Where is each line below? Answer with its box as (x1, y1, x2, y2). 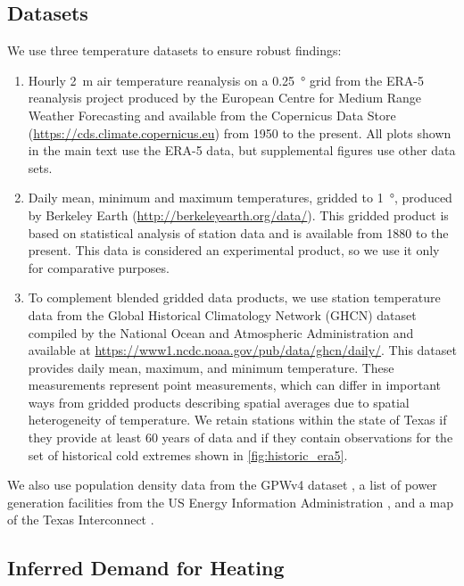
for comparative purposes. (28, 258, 170, 276)
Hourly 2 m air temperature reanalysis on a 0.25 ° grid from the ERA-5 (28, 70, 424, 89)
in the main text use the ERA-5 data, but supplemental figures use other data (28, 141, 456, 160)
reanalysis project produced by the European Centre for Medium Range (28, 88, 422, 107)
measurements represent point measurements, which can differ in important (28, 376, 441, 394)
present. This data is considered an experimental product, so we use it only (28, 241, 440, 260)
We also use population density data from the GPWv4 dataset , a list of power (7, 475, 437, 494)
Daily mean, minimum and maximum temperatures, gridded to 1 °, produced (28, 188, 452, 207)
